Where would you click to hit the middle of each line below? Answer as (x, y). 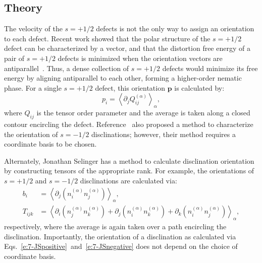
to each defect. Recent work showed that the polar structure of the (107, 38)
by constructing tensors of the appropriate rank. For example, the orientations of (129, 171)
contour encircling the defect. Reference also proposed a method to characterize (129, 124)
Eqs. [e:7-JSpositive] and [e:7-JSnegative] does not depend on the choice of (121, 246)
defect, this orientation (130, 87)
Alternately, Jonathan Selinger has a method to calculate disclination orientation (129, 160)
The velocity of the (33, 28)
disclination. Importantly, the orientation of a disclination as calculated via (120, 236)
